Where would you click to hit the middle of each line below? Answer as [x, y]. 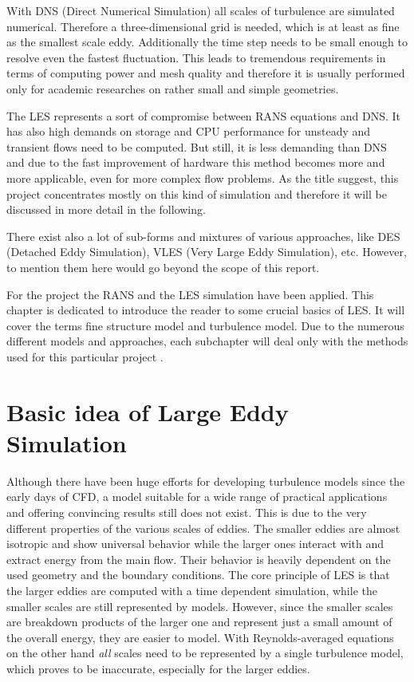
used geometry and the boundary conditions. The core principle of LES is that [198, 575]
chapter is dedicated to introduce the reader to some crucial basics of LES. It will [206, 310]
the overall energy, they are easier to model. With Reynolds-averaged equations [200, 637]
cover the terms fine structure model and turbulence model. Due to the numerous [205, 325]
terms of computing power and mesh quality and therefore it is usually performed [206, 73]
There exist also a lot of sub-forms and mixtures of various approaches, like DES [203, 236]
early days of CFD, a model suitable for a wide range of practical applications [197, 497]
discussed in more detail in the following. [106, 209]
